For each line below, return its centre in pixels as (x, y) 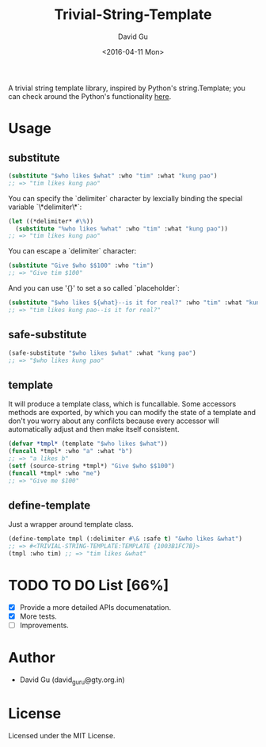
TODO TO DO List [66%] (89, 586)
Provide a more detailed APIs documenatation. (95, 607)
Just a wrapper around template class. (71, 524)
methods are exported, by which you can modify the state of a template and (132, 413)
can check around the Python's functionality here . (90, 96)
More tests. (38, 616)
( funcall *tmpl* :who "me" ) (55, 473)
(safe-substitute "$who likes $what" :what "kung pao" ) (102, 353)
